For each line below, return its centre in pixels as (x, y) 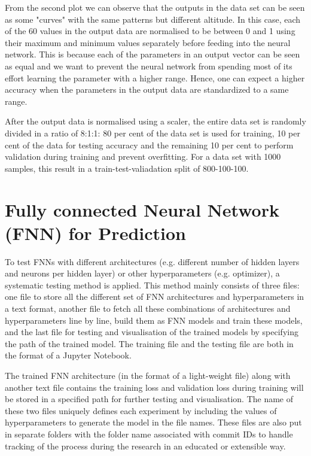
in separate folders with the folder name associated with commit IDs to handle (149, 434)
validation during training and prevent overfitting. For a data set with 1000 (143, 156)
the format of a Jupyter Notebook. (68, 355)
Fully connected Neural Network (142, 209)
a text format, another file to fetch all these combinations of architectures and (148, 308)
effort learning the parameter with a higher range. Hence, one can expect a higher (155, 77)
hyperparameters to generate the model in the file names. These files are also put (153, 422)
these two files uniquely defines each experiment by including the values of (141, 410)
